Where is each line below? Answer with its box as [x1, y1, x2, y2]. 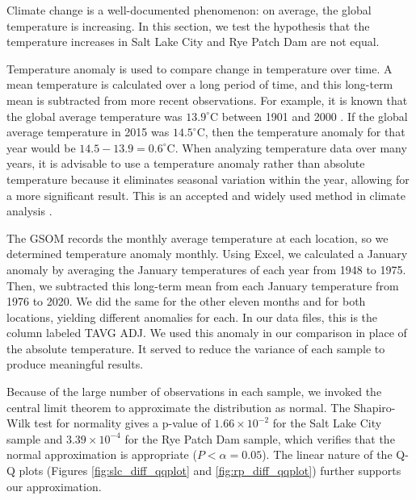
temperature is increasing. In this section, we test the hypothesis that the [6, 17, 370, 34]
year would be [6, 139, 76, 156]
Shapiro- [354, 398, 396, 415]
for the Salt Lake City [272, 415, 382, 431]
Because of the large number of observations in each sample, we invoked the [6, 383, 382, 400]
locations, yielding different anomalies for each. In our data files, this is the [6, 308, 378, 325]
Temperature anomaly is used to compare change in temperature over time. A [6, 60, 393, 77]
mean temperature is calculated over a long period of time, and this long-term [6, 76, 393, 93]
